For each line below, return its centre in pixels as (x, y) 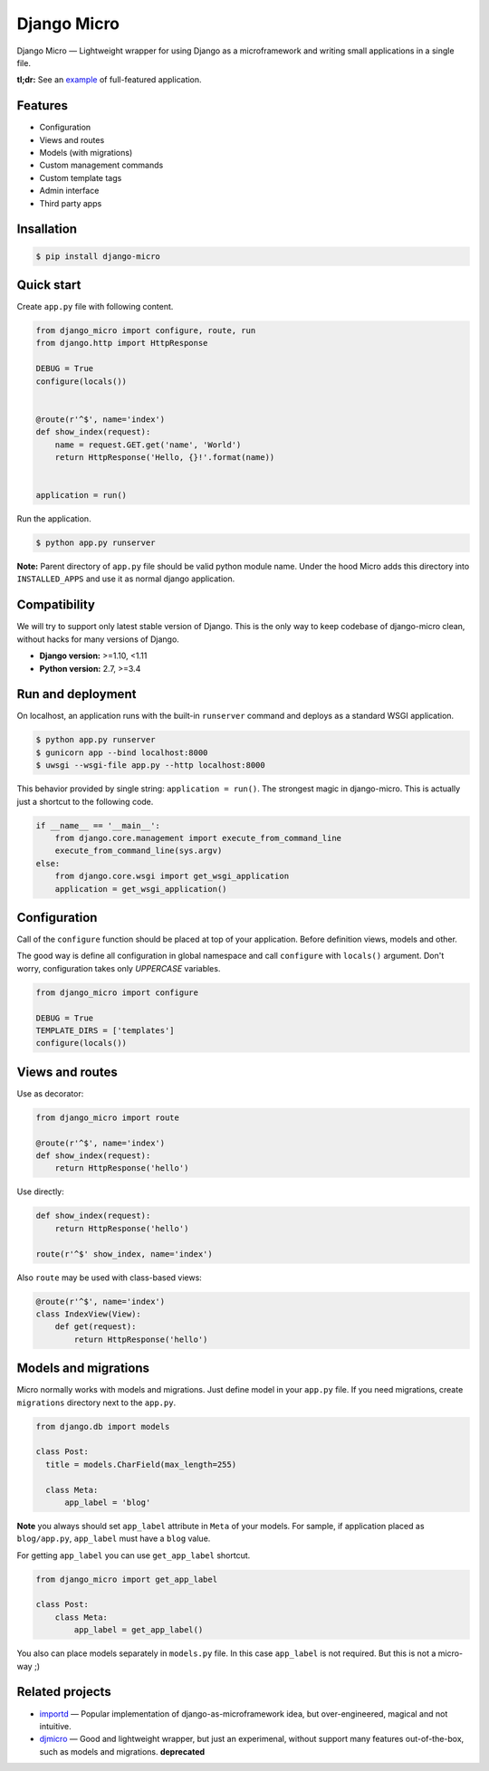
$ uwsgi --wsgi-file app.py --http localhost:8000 (151, 766)
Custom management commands (101, 165)
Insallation (47, 230)
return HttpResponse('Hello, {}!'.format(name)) (165, 457)
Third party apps (71, 203)
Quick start (49, 285)
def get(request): (96, 1327)
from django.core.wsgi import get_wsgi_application (172, 876)
